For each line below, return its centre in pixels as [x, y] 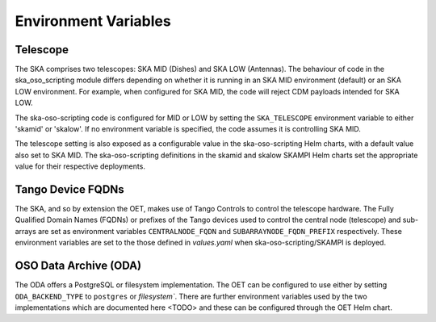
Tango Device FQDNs [69, 189]
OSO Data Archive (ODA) [78, 266]
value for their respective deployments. [80, 166]
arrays [25, 231]
